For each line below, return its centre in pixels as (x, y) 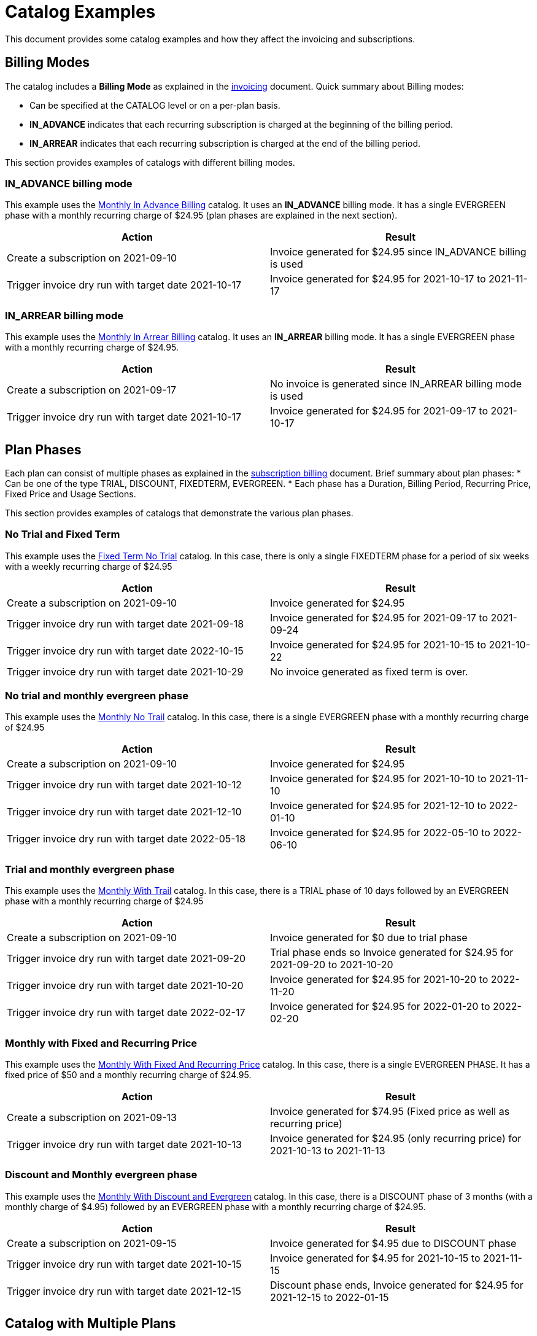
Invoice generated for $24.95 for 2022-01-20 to (380, 1007)
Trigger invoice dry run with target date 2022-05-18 (126, 839)
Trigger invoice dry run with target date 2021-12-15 (124, 1291)
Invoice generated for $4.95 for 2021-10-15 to (375, 1258)
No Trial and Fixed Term (63, 534)
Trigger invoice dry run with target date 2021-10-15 (124, 1264)
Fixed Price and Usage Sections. (71, 494)
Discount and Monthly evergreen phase (101, 1175)
